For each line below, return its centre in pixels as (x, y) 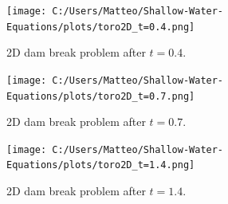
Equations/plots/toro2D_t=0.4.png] (101, 27)
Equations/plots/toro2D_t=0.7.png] (101, 96)
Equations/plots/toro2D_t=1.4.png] (101, 165)
